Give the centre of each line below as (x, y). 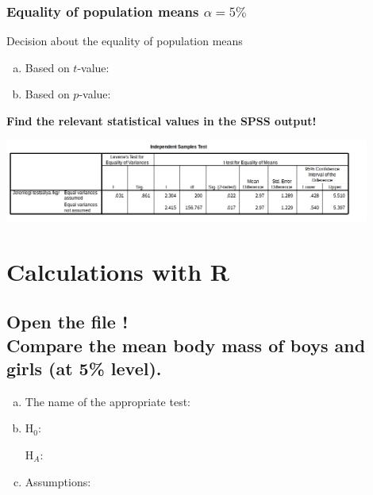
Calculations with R (118, 271)
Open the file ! (67, 322)
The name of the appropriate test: (108, 401)
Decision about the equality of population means (125, 41)
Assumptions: (58, 481)
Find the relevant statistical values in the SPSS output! (162, 121)
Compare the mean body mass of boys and (186, 345)
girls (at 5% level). (84, 368)
